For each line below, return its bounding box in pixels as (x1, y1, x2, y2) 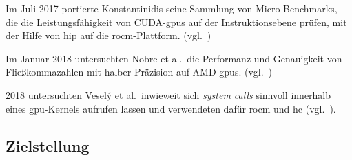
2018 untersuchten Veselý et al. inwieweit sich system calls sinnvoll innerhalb (6, 87, 331, 102)
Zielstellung (6, 135, 90, 156)
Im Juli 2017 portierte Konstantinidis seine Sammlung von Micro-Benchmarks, (6, 1, 338, 15)
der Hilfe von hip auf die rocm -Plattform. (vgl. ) (6, 28, 211, 43)
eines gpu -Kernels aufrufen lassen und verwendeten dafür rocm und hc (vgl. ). (6, 101, 336, 115)
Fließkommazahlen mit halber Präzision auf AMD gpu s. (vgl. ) (6, 65, 273, 79)
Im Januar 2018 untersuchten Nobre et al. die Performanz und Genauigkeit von (6, 51, 342, 65)
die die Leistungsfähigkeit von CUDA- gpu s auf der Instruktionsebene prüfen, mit (6, 14, 347, 29)
